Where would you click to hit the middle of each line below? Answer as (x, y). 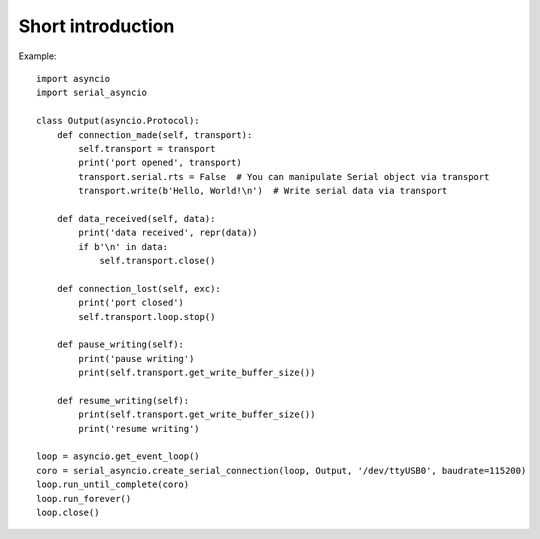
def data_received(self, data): (136, 218)
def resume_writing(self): (123, 400)
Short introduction (96, 26)
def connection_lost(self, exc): (139, 288)
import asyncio (73, 78)
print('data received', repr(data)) (168, 233)
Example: (37, 56)
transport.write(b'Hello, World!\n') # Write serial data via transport (263, 191)
